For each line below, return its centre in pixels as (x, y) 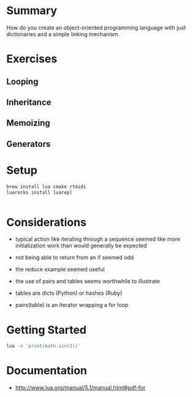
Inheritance (29, 102)
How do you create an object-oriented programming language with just (96, 28)
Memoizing (28, 123)
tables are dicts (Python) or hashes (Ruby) (69, 293)
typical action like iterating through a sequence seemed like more (98, 239)
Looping (22, 81)
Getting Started (47, 330)
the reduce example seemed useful (60, 270)
